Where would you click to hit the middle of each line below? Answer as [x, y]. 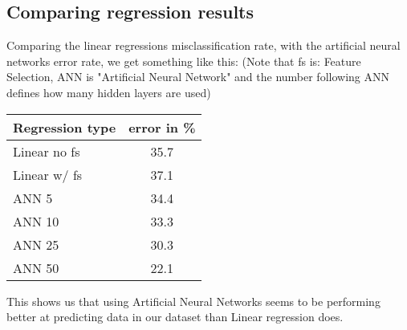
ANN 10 [36, 221]
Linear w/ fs [48, 174]
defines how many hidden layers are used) [109, 92]
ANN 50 [36, 267]
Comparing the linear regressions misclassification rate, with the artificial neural [203, 45]
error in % [162, 127]
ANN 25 [36, 244]
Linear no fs [47, 151]
